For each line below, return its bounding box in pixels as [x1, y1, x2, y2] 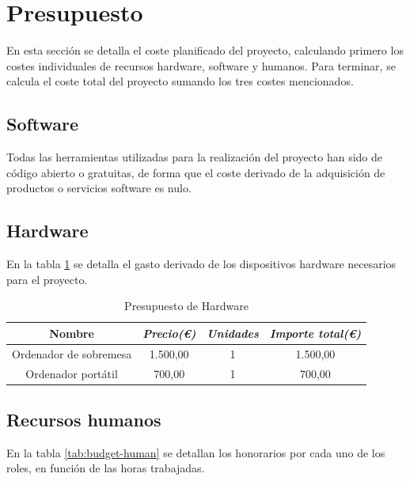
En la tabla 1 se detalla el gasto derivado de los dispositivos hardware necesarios [6, 256, 397, 272]
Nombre [49, 324, 94, 341]
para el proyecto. [6, 271, 88, 287]
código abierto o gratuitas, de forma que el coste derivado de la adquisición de [6, 164, 385, 180]
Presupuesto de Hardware [124, 297, 249, 314]
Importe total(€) [269, 324, 362, 341]
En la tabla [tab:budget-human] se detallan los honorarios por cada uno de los [6, 444, 385, 460]
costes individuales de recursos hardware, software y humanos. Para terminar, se [6, 57, 396, 74]
